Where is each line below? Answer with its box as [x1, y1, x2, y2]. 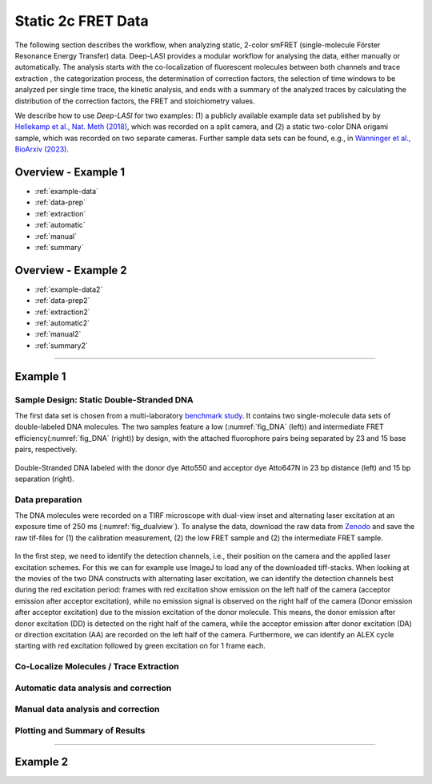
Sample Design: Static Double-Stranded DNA [14, 394, 194, 405]
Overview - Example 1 [14, 165, 126, 179]
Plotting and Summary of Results [14, 725, 146, 736]
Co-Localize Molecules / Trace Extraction [14, 661, 179, 673]
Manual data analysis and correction [14, 704, 160, 715]
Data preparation [14, 494, 82, 505]
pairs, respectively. [14, 445, 78, 455]
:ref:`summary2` [34, 341, 88, 350]
